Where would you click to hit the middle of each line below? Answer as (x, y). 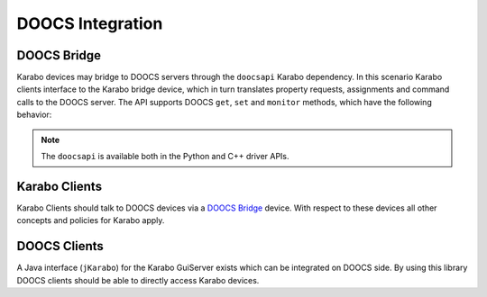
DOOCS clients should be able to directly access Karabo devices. (138, 280)
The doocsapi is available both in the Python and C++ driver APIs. (165, 157)
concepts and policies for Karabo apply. (91, 220)
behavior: (34, 115)
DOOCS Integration (90, 23)
